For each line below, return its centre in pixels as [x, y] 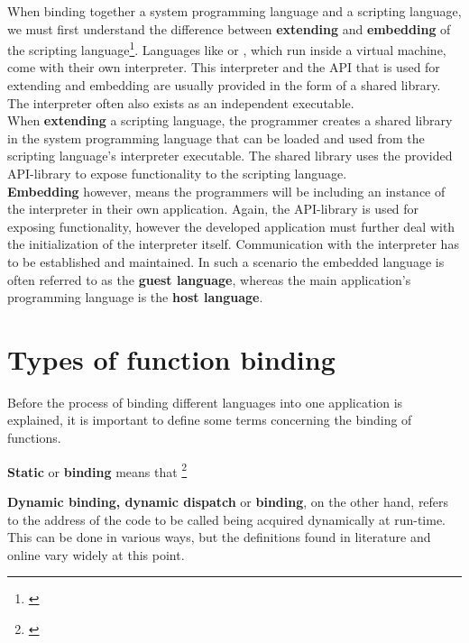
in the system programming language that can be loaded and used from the [216, 138]
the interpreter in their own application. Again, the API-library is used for [213, 209]
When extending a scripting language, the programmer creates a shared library [230, 120]
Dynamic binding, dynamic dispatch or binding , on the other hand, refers [228, 501]
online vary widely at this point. [96, 554]
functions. [34, 438]
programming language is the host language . [135, 297]
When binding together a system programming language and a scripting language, [234, 11]
